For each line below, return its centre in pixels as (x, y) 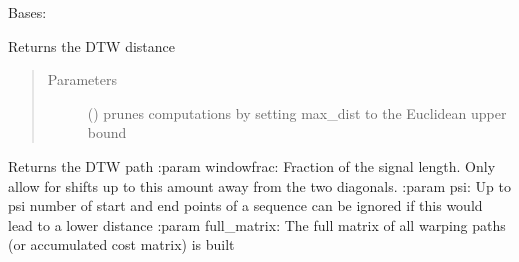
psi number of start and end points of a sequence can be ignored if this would (245, 205)
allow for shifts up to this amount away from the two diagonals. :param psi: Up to (259, 185)
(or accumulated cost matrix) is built (121, 244)
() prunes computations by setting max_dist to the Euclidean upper (297, 112)
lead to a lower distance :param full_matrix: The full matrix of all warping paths (257, 224)
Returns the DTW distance (92, 45)
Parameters (82, 79)
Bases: (27, 12)
